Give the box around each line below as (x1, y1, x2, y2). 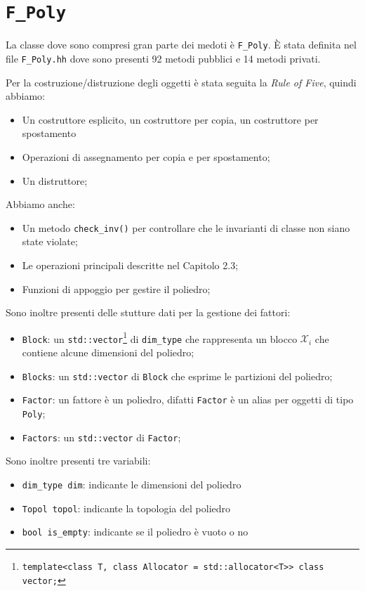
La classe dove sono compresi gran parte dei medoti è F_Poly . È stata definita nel (6, 37, 357, 52)
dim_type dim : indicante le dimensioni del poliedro (22, 476, 241, 491)
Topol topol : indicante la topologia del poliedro (22, 500, 231, 515)
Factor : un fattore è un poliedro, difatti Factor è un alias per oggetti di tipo (22, 392, 354, 407)
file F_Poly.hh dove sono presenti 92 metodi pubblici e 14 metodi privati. (6, 51, 321, 65)
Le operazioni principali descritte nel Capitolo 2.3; (22, 257, 239, 272)
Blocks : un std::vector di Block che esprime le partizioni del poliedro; (22, 368, 333, 383)
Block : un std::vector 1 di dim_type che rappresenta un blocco (22, 329, 298, 346)
